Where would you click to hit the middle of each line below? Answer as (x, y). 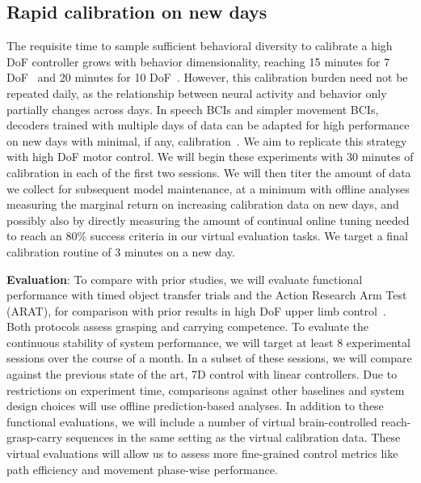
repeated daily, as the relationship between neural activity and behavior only (197, 93)
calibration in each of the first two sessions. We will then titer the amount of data (209, 172)
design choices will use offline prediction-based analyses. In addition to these (195, 406)
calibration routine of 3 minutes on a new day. (121, 251)
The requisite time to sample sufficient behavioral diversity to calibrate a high (200, 46)
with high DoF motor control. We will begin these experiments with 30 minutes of (210, 157)
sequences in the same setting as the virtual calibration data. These (233, 437)
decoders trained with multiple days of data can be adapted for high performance (208, 125)
